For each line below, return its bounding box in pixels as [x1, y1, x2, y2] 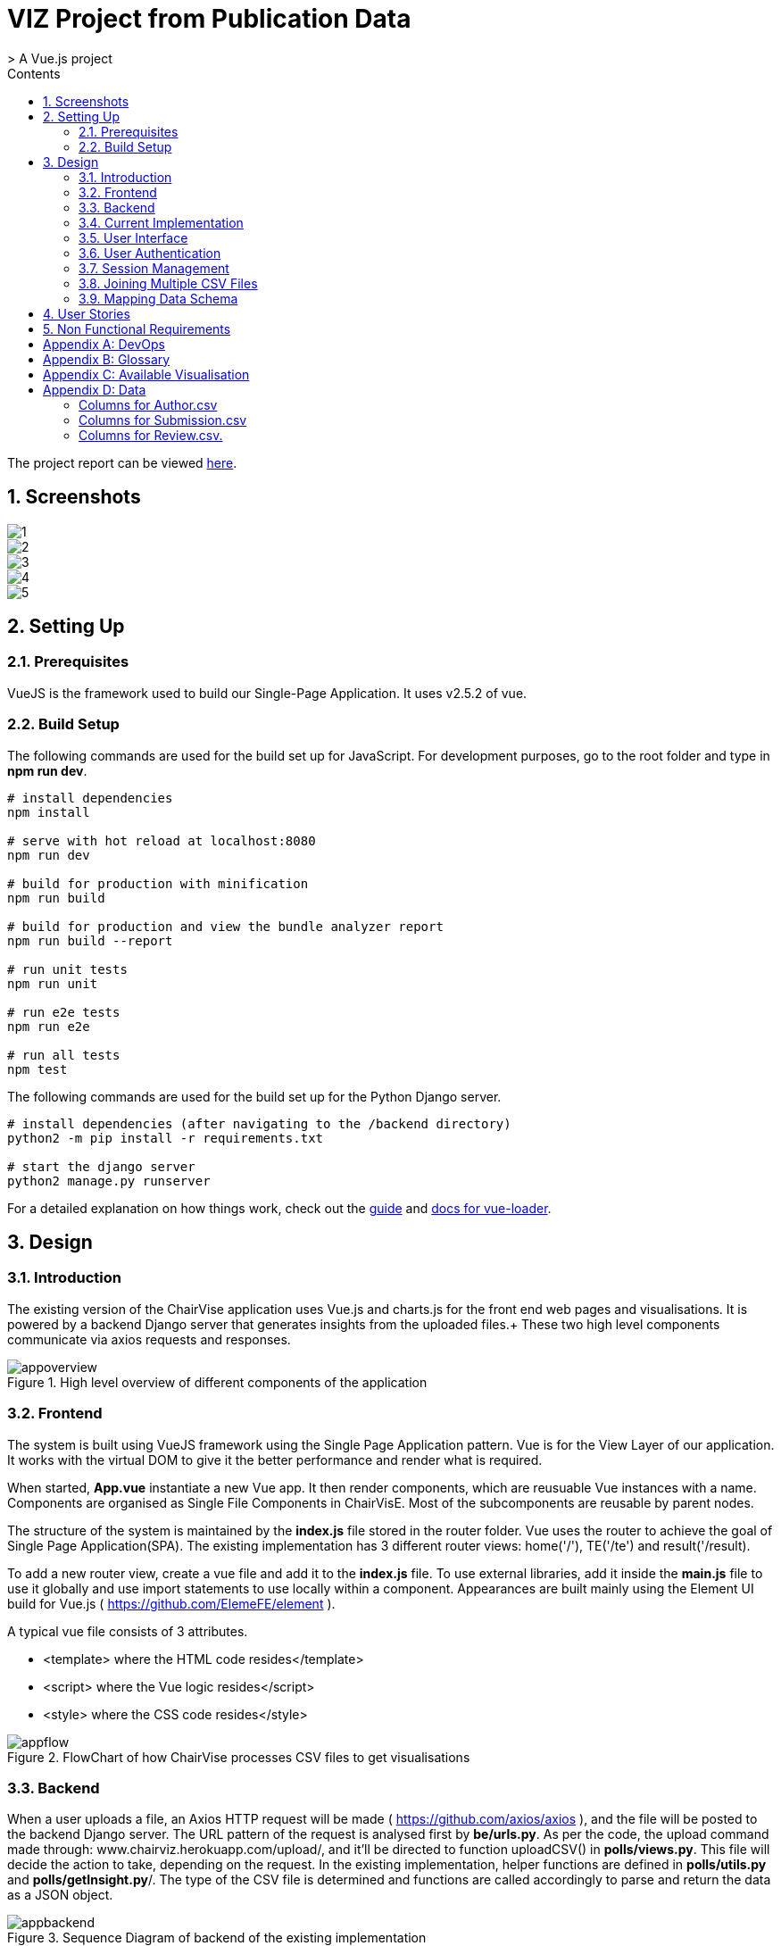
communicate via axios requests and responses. [7, 1331, 291, 1347]
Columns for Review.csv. [79, 427, 223, 443]
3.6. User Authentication [79, 245, 221, 261]
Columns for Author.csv [79, 396, 218, 412]
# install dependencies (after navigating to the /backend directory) [7, 1116, 511, 1131]
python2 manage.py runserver [7, 1173, 211, 1188]
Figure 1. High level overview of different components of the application [7, 1374, 428, 1390]
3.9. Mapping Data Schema [79, 290, 238, 306]
